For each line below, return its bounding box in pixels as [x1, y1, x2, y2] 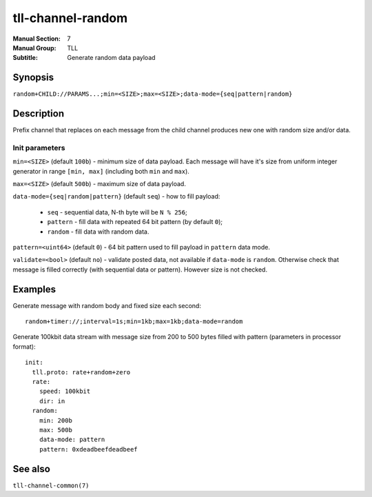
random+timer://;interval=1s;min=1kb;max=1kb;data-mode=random [25, 318, 243, 325]
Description [12, 108, 65, 120]
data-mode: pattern [39, 436, 105, 444]
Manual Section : [12, 34, 61, 43]
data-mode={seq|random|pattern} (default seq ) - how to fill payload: [12, 192, 220, 201]
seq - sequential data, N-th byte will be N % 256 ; [47, 207, 187, 216]
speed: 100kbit [39, 387, 91, 396]
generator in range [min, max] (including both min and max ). [12, 167, 189, 175]
